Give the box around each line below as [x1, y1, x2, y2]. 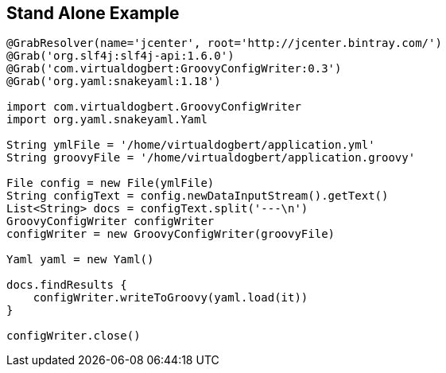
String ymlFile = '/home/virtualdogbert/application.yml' [6, 138, 375, 152]
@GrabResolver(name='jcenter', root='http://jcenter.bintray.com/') [6, 37, 442, 50]
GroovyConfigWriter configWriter [6, 215, 215, 228]
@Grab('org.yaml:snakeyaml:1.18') [6, 75, 221, 88]
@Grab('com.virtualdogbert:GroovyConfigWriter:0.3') [6, 62, 342, 76]
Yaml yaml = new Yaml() [6, 253, 154, 266]
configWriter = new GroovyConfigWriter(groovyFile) [6, 227, 335, 241]
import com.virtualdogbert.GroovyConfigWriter [6, 100, 301, 114]
